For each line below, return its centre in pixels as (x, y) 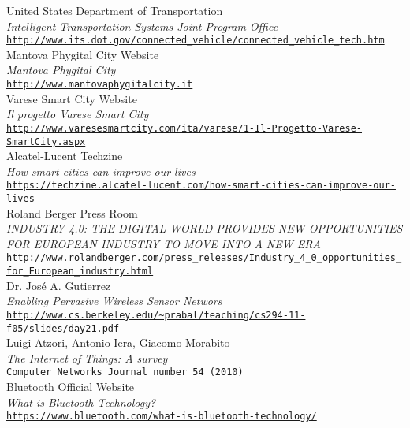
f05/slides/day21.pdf (63, 328)
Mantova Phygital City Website (83, 54)
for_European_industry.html (80, 272)
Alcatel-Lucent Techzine (65, 156)
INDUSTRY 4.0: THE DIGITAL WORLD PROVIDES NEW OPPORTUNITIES (205, 228)
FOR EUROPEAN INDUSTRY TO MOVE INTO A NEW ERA (164, 243)
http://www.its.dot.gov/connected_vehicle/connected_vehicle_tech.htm (196, 41)
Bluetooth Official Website (71, 387)
